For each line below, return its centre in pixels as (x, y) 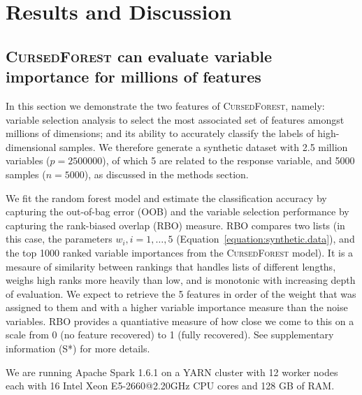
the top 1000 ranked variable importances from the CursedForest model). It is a (180, 252)
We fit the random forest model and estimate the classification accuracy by (166, 197)
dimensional (31, 146)
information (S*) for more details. (78, 349)
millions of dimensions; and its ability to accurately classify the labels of (160, 133)
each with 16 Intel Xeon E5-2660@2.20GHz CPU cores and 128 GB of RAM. (170, 386)
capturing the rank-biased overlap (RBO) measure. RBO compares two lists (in (175, 225)
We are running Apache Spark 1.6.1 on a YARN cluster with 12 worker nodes (172, 372)
